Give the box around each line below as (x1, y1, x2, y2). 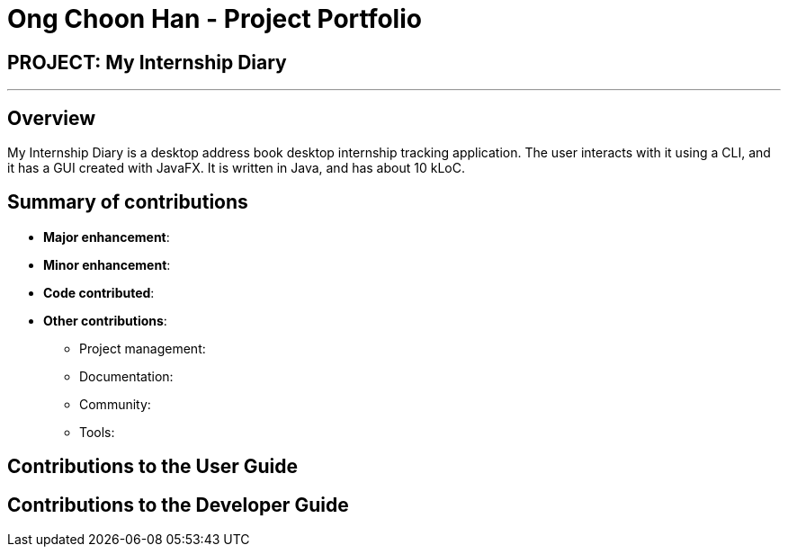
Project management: (79, 340, 206, 356)
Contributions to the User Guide (7, 455, 298, 478)
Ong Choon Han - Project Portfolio (7, 4, 422, 34)
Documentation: (79, 368, 174, 384)
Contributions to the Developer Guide (7, 493, 349, 516)
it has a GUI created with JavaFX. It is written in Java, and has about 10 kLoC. (7, 160, 465, 176)
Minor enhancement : (43, 256, 171, 273)
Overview (7, 106, 96, 130)
